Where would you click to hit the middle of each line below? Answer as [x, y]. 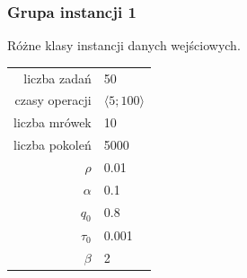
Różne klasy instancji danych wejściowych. [124, 45]
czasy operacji [53, 100]
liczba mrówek [53, 122]
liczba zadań [57, 78]
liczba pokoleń [53, 145]
